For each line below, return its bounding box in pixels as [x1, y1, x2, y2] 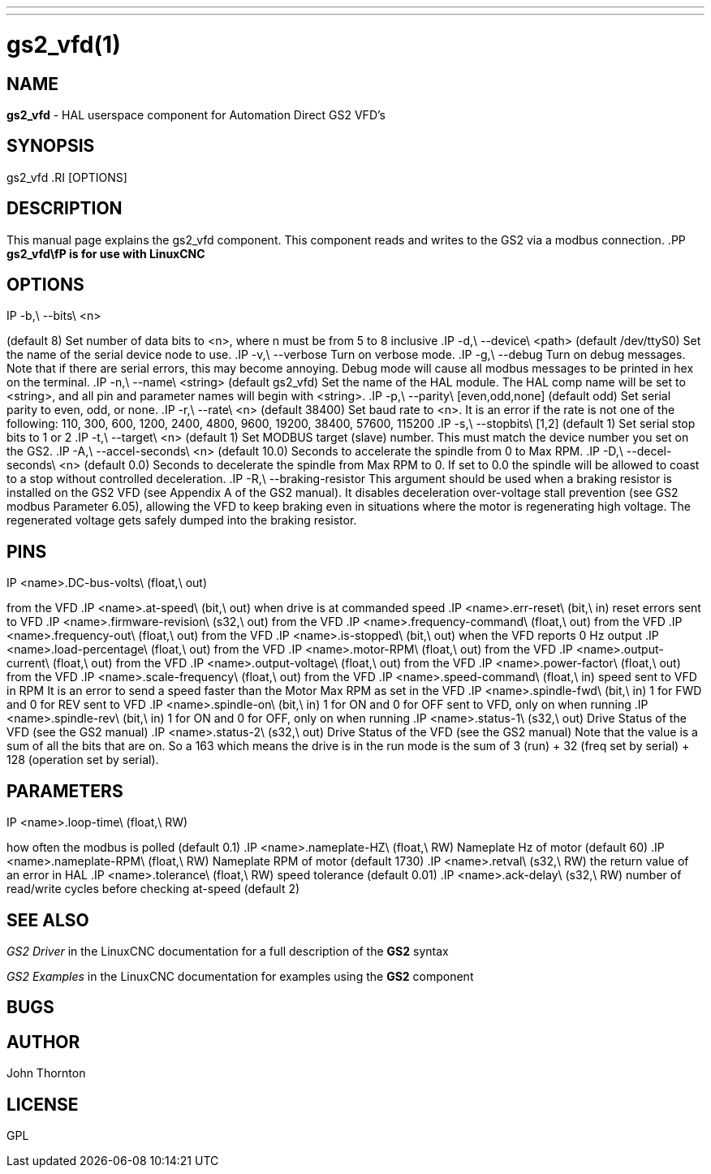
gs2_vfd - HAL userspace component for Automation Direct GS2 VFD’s [6, 107, 386, 122]
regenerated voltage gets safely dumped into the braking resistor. [6, 513, 357, 528]
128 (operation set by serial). [6, 753, 159, 767]
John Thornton [6, 1066, 86, 1081]
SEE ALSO [6, 909, 89, 930]
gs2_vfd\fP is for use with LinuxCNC [6, 246, 205, 261]
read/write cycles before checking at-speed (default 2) [6, 882, 300, 896]
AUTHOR [6, 1031, 80, 1052]
